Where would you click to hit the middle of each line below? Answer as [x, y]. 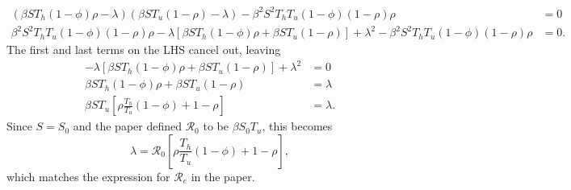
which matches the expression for [88, 176]
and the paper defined [127, 126]
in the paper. [223, 176]
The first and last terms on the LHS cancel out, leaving [144, 50]
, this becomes [297, 126]
